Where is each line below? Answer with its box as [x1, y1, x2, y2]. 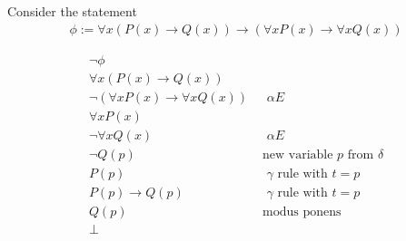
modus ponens [262, 205, 342, 218]
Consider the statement [7, 2, 137, 20]
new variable [262, 148, 333, 161]
